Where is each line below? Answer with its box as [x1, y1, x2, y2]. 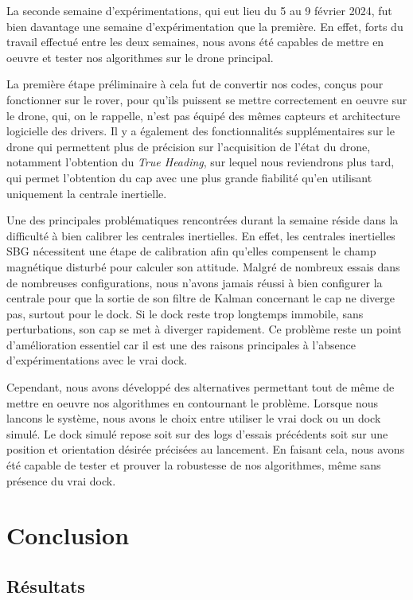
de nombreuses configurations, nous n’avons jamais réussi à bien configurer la [6, 274, 383, 290]
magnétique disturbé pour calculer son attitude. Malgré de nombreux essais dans [6, 258, 400, 275]
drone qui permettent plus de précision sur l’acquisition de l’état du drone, [6, 138, 371, 154]
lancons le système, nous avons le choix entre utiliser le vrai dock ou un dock [6, 410, 381, 427]
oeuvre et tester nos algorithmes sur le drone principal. [6, 49, 274, 65]
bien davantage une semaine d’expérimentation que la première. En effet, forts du [6, 18, 403, 34]
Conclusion [6, 519, 130, 551]
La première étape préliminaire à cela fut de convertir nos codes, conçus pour [6, 76, 384, 92]
